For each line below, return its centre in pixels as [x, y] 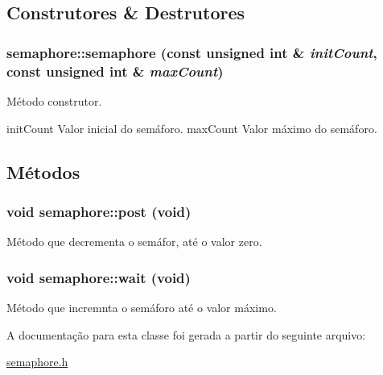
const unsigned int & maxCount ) [115, 71]
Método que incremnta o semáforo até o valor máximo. [142, 307]
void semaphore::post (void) [99, 211]
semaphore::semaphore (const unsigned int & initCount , [192, 52]
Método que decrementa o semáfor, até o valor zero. [134, 242]
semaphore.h [37, 362]
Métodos [43, 171]
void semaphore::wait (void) [99, 277]
